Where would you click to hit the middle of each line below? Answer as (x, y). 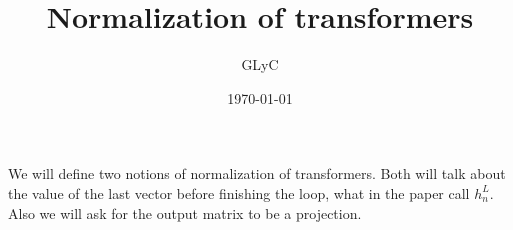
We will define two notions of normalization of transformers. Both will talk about (257, 173)
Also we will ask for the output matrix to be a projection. (185, 212)
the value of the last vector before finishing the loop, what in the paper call (239, 192)
